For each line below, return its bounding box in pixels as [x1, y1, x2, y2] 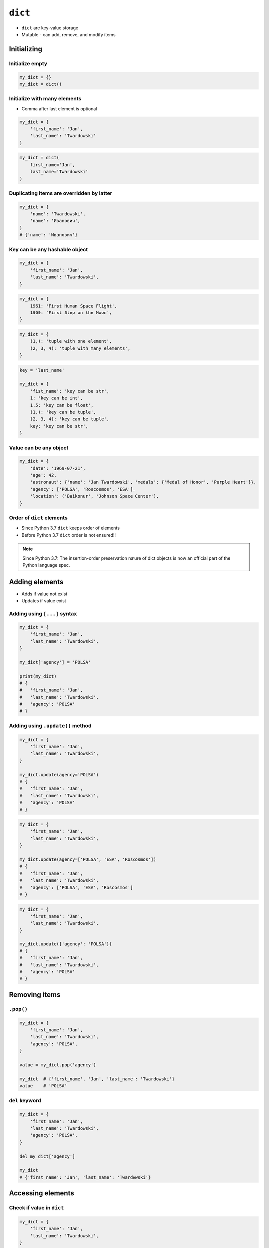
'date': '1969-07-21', [30, 465, 86, 471]
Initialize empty [9, 60, 47, 67]
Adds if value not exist [21, 591, 68, 597]
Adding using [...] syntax [9, 610, 77, 617]
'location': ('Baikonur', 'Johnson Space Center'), [30, 493, 159, 499]
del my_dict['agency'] [19, 1153, 75, 1159]
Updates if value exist [21, 598, 67, 604]
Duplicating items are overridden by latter [9, 190, 112, 197]
